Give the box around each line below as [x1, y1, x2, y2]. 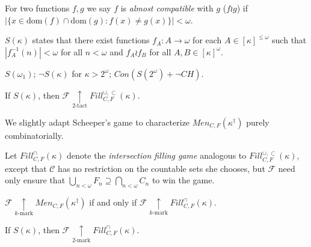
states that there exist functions [32, 34, 150, 46]
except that [5, 162, 47, 174]
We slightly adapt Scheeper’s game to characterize [5, 115, 190, 128]
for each [192, 34, 222, 46]
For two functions [5, 2, 70, 14]
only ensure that [5, 174, 66, 186]
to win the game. [152, 174, 215, 186]
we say [87, 2, 111, 14]
